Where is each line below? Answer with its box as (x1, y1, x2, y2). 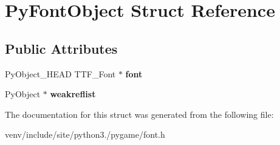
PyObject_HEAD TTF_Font (5, 67, 116, 80)
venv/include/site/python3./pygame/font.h (5, 128, 165, 141)
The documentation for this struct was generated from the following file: (5, 108, 274, 120)
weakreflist (50, 88, 96, 100)
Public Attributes (5, 39, 118, 57)
